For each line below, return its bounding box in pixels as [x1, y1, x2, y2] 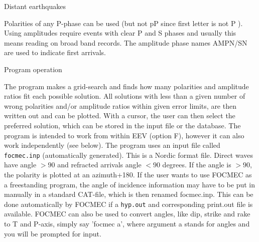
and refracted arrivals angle [57, 159, 142, 170]
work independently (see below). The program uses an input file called [4, 140, 220, 150]
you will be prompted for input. [4, 228, 101, 238]
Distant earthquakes [4, 1, 66, 11]
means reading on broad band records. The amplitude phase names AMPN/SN [4, 37, 247, 48]
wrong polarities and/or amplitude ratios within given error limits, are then [4, 100, 236, 111]
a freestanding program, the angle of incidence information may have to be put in [4, 179, 255, 189]
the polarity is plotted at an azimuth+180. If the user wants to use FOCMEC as [4, 169, 252, 179]
